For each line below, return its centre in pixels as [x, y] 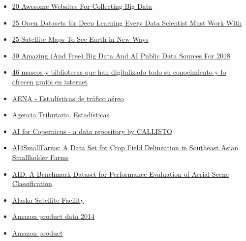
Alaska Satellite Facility [48, 200]
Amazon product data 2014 [53, 216]
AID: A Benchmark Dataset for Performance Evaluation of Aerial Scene [121, 174]
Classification [32, 183]
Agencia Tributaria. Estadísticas [61, 115]
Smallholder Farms [40, 157]
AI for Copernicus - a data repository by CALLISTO [92, 131]
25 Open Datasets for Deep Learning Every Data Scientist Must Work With [127, 22]
